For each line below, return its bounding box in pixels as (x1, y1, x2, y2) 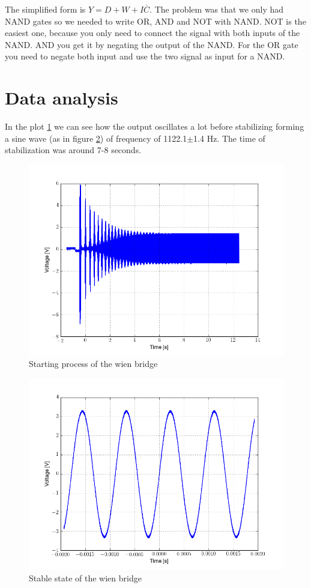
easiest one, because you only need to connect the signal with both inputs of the (5, 26, 300, 39)
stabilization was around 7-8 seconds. (5, 144, 142, 156)
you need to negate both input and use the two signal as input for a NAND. (5, 50, 285, 62)
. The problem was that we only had (149, 3, 284, 15)
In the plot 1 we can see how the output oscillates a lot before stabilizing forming (5, 120, 304, 133)
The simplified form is (5, 3, 86, 15)
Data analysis (5, 85, 118, 110)
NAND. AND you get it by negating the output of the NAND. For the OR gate (5, 38, 298, 50)
